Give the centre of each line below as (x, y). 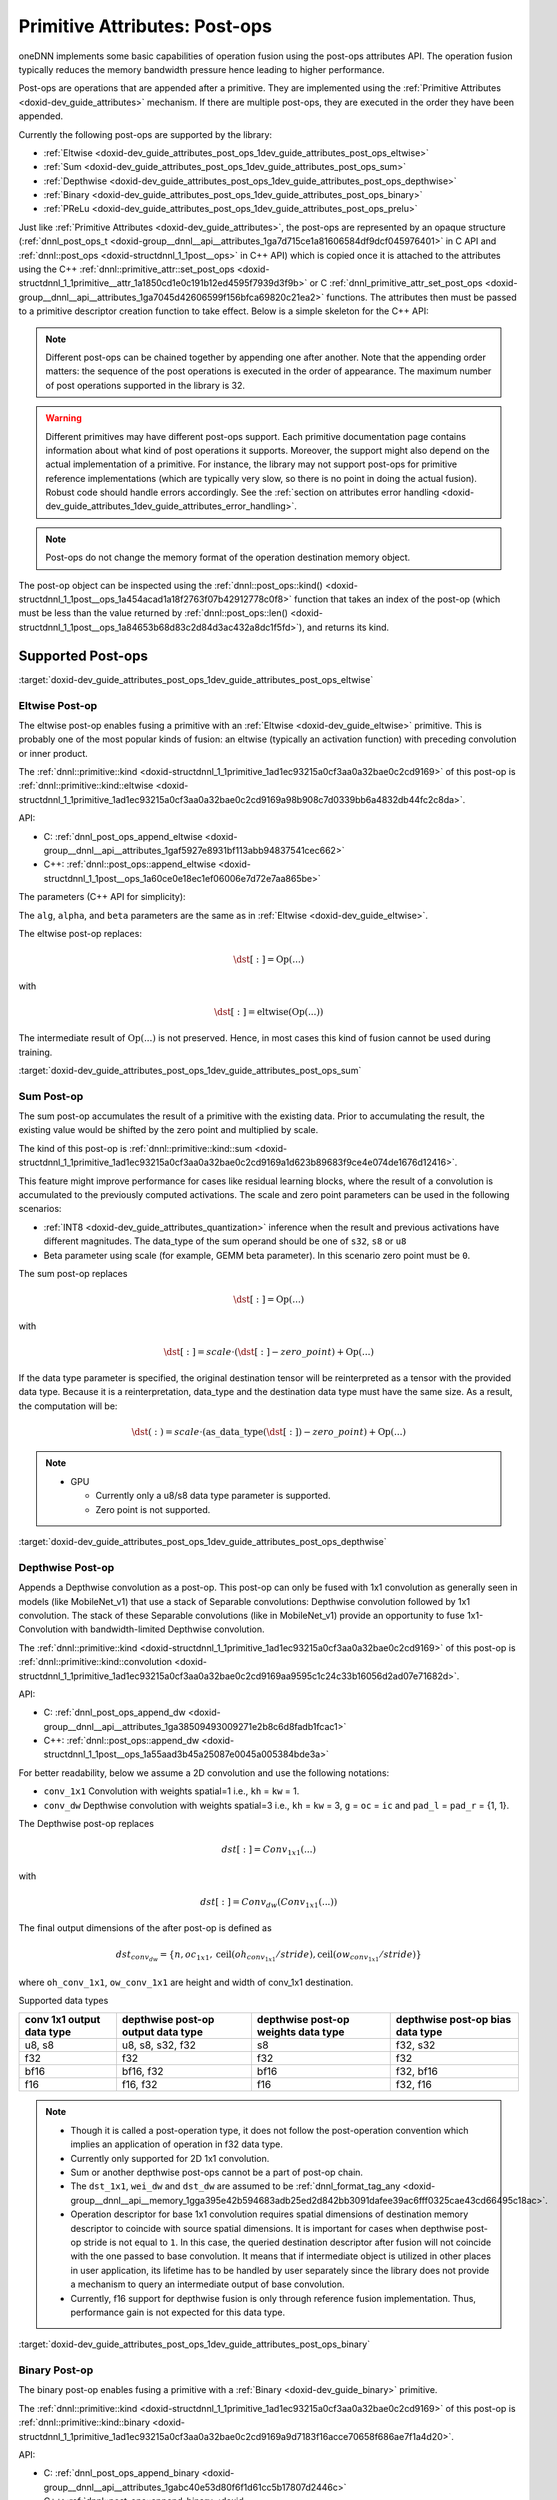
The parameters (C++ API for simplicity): (102, 897)
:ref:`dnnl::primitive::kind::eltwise (86, 786)
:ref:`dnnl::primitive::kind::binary (84, 2422)
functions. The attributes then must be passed (421, 297)
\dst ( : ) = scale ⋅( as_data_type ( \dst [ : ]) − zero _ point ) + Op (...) (269, 1432)
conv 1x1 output (62, 2020)
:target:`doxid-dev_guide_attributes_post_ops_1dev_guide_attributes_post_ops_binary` (194, 2344)
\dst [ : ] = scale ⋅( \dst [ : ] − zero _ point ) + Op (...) (269, 1351)
